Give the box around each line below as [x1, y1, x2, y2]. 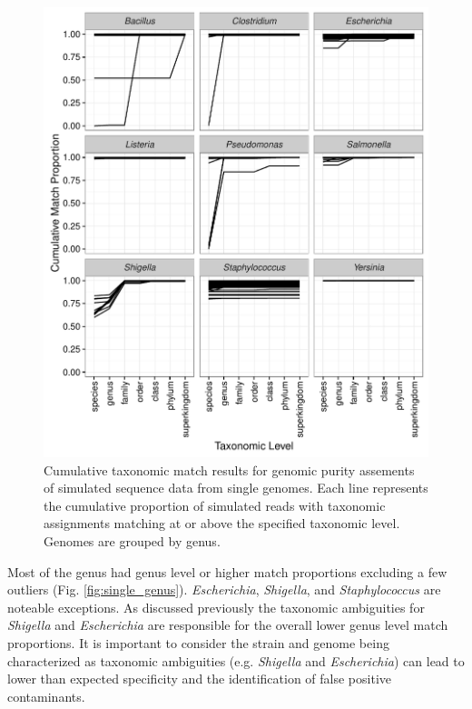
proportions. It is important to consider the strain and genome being [7, 634, 389, 652]
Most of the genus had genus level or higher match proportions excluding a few [7, 562, 447, 581]
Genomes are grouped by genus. [44, 532, 221, 551]
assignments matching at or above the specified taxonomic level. [44, 514, 400, 533]
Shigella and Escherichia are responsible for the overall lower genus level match [7, 615, 448, 634]
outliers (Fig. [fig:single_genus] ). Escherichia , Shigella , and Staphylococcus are [7, 580, 441, 599]
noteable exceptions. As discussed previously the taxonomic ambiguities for [7, 597, 425, 616]
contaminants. [7, 686, 85, 705]
